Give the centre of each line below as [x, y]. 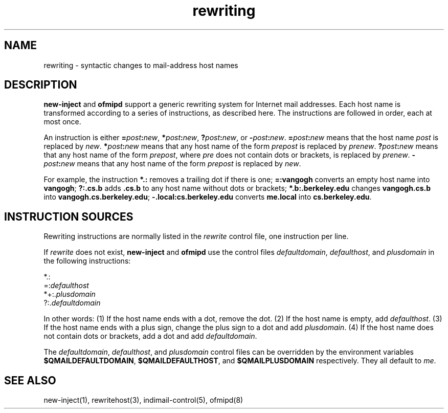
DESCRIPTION [41, 85]
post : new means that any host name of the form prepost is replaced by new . [172, 164]
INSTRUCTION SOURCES [69, 216]
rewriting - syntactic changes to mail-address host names [141, 65]
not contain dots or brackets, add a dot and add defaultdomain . [150, 336]
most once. [62, 122]
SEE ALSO [30, 380]
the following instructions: [87, 261]
